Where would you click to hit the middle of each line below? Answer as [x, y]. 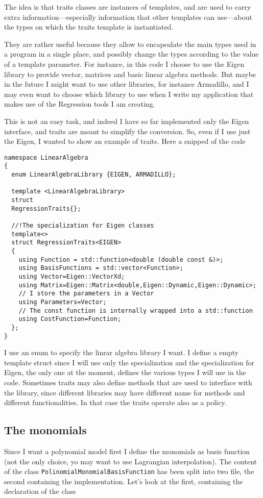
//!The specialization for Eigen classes [83, 225]
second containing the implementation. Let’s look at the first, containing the [124, 481]
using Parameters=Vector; [63, 302]
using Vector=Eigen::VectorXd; [72, 276]
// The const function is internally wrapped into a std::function [136, 310]
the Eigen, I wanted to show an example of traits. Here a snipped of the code [125, 141]
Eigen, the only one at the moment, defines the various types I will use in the [125, 372]
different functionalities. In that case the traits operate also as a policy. [115, 402]
